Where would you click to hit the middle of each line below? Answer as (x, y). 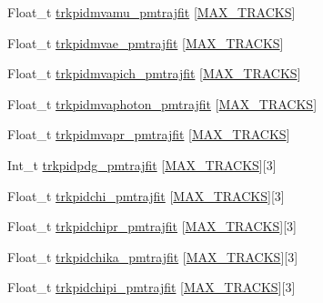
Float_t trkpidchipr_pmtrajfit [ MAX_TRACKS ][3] (152, 226)
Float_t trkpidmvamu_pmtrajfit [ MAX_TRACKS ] (151, 12)
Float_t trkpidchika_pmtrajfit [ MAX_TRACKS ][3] (153, 256)
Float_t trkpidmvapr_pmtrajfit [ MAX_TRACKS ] (149, 134)
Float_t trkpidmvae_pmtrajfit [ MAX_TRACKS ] (146, 42)
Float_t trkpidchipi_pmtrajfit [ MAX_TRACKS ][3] (151, 287)
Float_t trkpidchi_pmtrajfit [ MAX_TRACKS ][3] (146, 195)
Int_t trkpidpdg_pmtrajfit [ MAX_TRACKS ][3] (142, 164)
